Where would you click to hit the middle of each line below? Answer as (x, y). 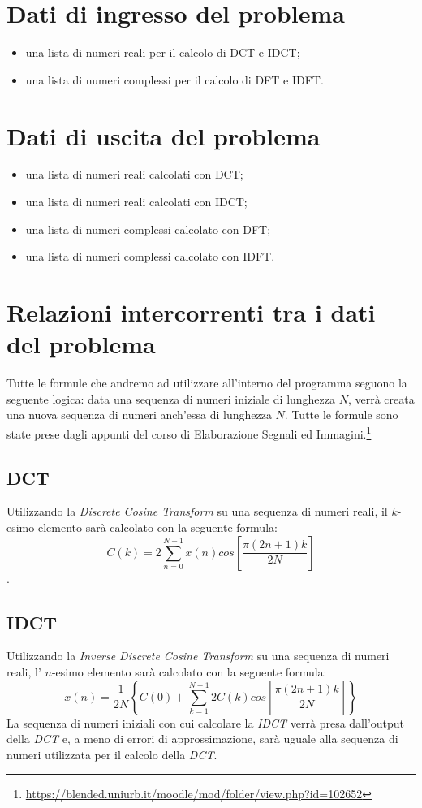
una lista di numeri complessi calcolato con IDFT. (150, 256)
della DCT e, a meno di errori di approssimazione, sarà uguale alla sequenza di (202, 739)
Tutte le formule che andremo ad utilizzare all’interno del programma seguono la (207, 383)
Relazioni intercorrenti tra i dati (191, 312)
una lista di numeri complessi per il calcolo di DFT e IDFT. (174, 79)
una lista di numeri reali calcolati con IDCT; (136, 202)
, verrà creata (381, 398)
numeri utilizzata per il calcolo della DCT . (112, 754)
